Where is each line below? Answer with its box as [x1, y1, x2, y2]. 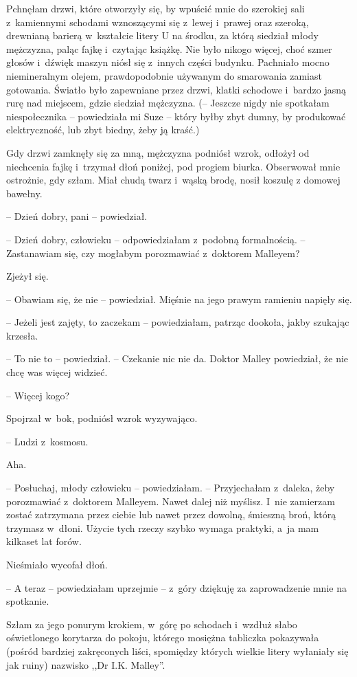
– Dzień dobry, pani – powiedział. [6, 209, 148, 223]
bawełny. [6, 186, 43, 200]
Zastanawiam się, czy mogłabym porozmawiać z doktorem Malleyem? [6, 245, 300, 260]
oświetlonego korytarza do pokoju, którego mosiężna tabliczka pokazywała [6, 630, 319, 645]
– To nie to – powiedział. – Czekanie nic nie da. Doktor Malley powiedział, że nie [6, 351, 349, 366]
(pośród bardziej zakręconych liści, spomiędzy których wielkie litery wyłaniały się [6, 643, 349, 658]
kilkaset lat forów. [6, 534, 82, 548]
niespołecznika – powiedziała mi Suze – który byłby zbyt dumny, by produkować [6, 109, 346, 123]
